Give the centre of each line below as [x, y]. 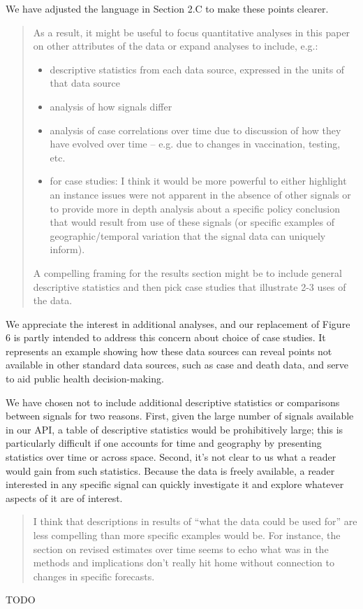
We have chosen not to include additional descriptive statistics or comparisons [173, 402]
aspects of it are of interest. [64, 497]
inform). [67, 249]
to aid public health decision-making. [85, 379]
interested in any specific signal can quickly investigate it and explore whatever [175, 484]
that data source [85, 83]
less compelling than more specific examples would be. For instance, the [187, 535]
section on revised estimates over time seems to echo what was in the [181, 549]
